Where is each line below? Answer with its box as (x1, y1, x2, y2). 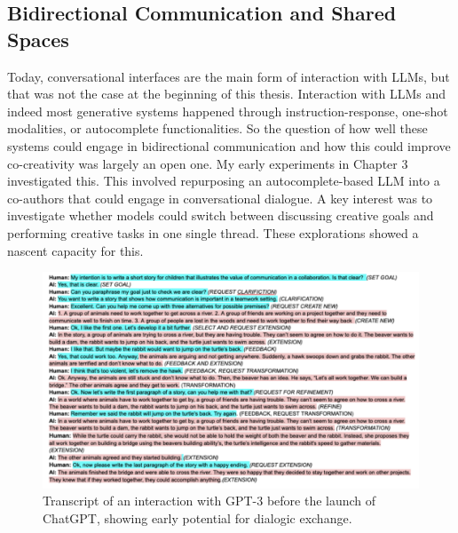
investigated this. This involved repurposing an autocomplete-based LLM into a (7, 171, 440, 190)
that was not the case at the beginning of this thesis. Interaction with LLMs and (7, 84, 446, 103)
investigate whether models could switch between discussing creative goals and (7, 206, 434, 225)
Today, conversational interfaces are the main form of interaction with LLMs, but (7, 67, 450, 85)
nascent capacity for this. (7, 241, 144, 259)
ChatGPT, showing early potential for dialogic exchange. (43, 508, 352, 527)
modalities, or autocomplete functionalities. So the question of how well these (7, 119, 428, 138)
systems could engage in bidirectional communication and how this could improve (7, 136, 451, 155)
